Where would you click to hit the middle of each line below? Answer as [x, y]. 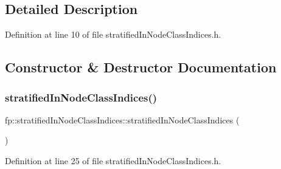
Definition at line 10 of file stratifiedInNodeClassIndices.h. [113, 34]
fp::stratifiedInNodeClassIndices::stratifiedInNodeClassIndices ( [122, 119]
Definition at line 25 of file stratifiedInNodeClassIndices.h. [113, 160]
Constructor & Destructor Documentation [141, 67]
